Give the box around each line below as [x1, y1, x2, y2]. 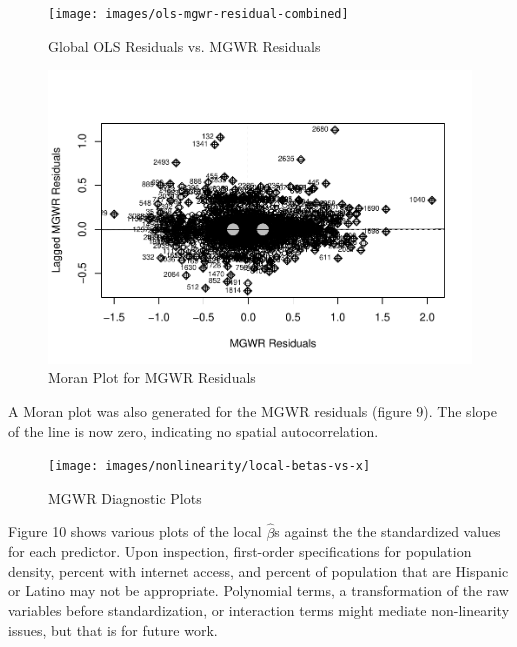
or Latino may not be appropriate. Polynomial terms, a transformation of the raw [8, 580, 509, 601]
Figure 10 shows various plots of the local [8, 521, 262, 542]
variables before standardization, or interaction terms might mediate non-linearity [8, 600, 510, 620]
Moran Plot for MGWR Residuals [48, 367, 256, 388]
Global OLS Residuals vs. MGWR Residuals [48, 35, 321, 56]
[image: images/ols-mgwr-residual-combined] [48, 7, 349, 21]
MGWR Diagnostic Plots [48, 487, 202, 508]
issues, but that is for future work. [8, 619, 218, 640]
